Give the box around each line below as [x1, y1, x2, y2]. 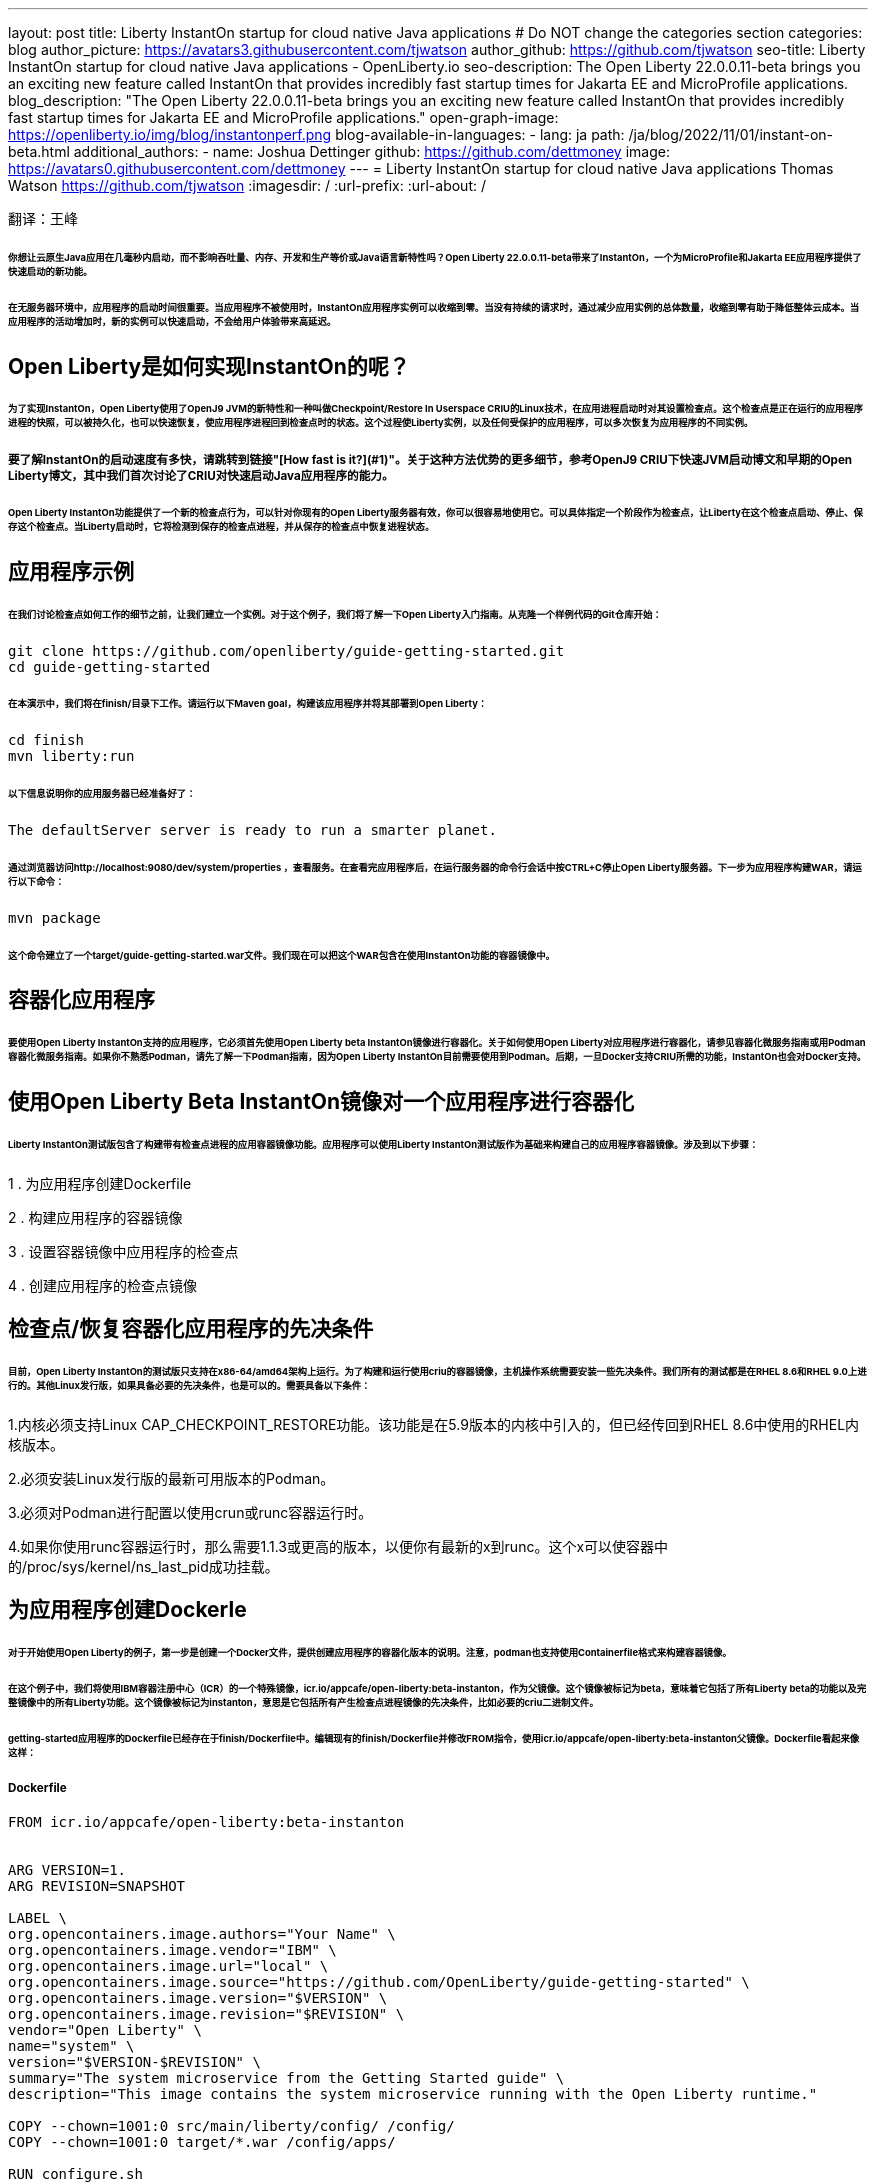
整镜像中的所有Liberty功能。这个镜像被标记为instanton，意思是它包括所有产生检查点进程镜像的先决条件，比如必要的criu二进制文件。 [8, 1696, 599, 1708]
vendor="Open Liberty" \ [8, 2022, 202, 2039]
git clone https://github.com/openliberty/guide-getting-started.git [8, 642, 565, 659]
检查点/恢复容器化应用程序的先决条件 [8, 1316, 374, 1342]
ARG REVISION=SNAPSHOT [8, 1878, 186, 1895]
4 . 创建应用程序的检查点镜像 [8, 1276, 197, 1294]
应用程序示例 [8, 558, 134, 584]
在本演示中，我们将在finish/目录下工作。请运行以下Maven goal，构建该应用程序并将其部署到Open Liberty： [8, 698, 488, 710]
